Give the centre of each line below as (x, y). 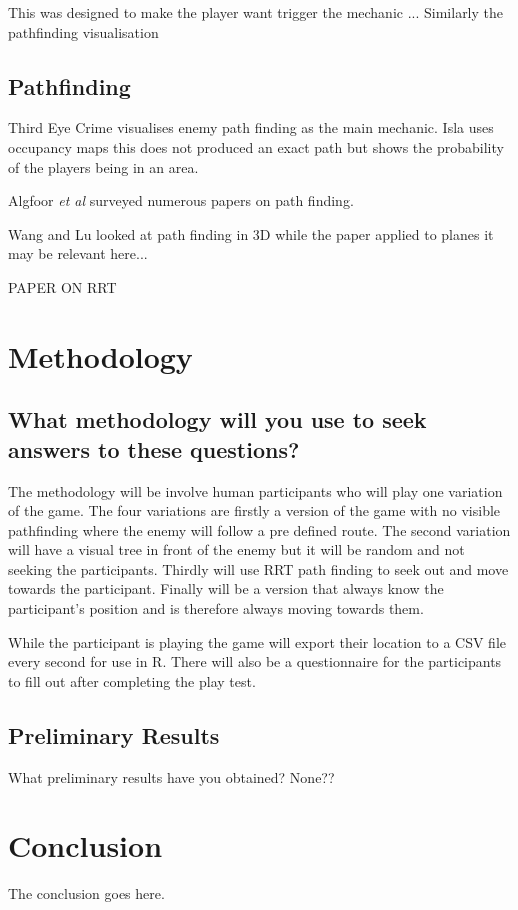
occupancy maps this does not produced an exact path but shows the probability (256, 146)
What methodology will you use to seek (217, 419)
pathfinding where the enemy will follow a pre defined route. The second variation (259, 529)
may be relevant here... (78, 253)
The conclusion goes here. (86, 893)
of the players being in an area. (103, 166)
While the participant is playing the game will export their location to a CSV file (257, 641)
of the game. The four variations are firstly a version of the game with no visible (254, 510)
